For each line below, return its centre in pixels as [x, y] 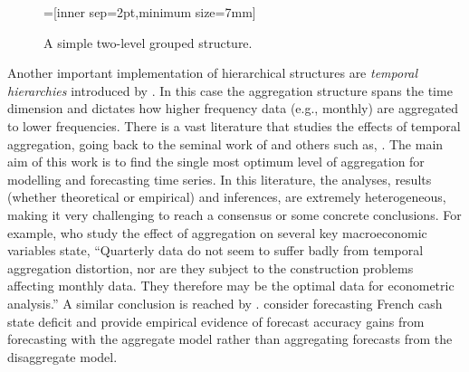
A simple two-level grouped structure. [148, 42]
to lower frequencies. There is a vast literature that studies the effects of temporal [234, 125]
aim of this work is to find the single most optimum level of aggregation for [216, 162]
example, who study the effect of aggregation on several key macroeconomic [217, 232]
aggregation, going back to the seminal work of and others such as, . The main [225, 143]
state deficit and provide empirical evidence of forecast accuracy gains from [216, 321]
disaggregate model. [62, 356]
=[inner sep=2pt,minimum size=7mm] [150, 12]
